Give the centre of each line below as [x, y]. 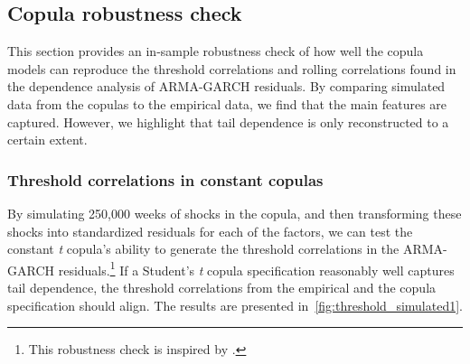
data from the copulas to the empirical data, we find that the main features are [227, 103]
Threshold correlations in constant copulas [165, 179]
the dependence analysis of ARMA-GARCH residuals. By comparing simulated [226, 86]
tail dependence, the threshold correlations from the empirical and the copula [222, 288]
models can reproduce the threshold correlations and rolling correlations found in [232, 68]
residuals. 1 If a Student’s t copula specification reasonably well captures [256, 268]
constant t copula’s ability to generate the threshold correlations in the [203, 249]
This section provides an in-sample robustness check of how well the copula [216, 51]
